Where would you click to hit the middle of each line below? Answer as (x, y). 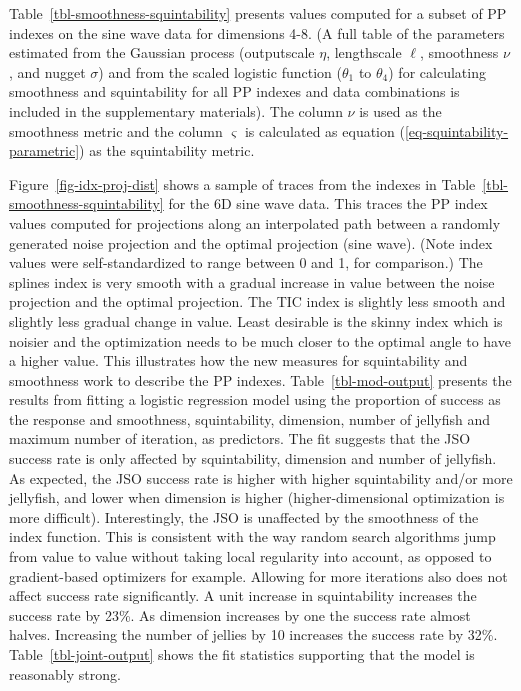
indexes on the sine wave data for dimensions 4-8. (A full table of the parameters (257, 32)
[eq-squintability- (456, 130)
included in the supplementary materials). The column (176, 110)
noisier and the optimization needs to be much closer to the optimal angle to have (260, 340)
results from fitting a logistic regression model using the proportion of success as (255, 399)
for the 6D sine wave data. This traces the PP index (328, 203)
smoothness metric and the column (116, 130)
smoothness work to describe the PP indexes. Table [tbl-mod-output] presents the (260, 379)
